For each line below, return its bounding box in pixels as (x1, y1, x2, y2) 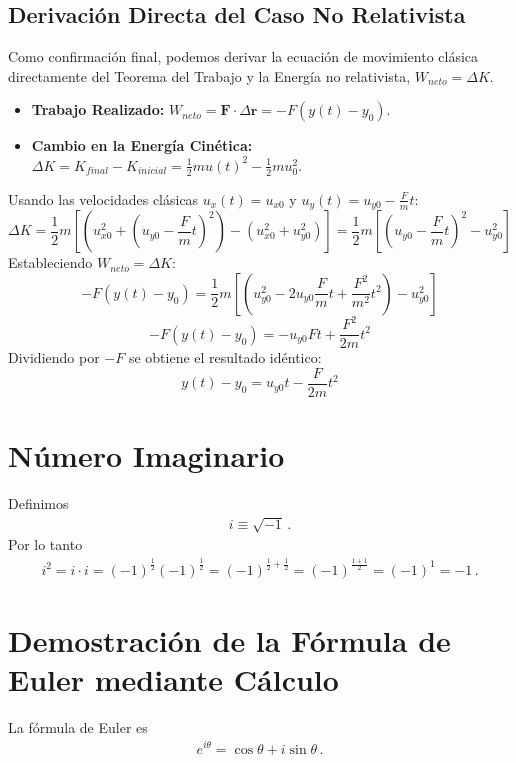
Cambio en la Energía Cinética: (31, 135, 253, 156)
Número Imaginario (8, 435, 285, 476)
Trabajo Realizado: (31, 99, 165, 120)
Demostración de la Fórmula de (8, 619, 451, 660)
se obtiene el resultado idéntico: (128, 347, 322, 368)
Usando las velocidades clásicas (8, 188, 199, 209)
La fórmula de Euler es (8, 716, 148, 737)
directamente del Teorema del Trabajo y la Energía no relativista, (8, 65, 411, 86)
